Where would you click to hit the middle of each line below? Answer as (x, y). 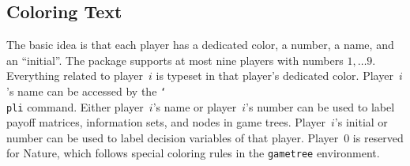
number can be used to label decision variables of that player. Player (173, 137)
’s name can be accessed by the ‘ (87, 91)
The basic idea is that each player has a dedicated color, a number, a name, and (200, 45)
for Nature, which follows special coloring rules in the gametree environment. (193, 153)
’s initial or (361, 122)
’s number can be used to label (320, 106)
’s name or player (195, 106)
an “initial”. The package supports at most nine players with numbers (175, 60)
